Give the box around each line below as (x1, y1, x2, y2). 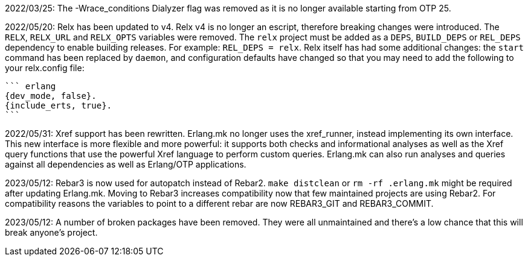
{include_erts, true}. (5, 101, 112, 110)
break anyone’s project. (5, 227, 98, 237)
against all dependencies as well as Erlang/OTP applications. (5, 159, 246, 169)
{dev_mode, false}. (5, 91, 97, 101)
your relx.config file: (5, 63, 85, 73)
